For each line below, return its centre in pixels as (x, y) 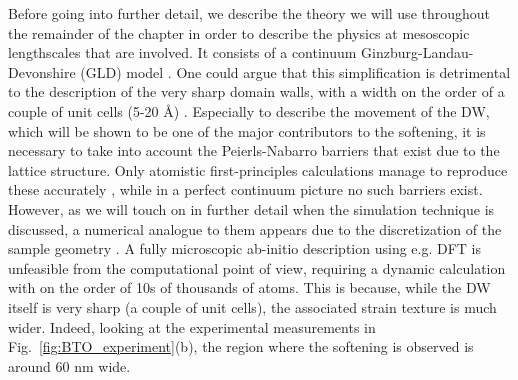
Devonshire (42, 71)
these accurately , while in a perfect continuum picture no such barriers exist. (245, 189)
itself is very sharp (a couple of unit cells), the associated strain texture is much (252, 306)
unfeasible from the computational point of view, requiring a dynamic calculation (257, 267)
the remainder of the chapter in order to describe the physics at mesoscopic (239, 32)
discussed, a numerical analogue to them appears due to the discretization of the (255, 228)
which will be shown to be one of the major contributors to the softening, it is (247, 130)
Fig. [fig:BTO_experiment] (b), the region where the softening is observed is (241, 346)
